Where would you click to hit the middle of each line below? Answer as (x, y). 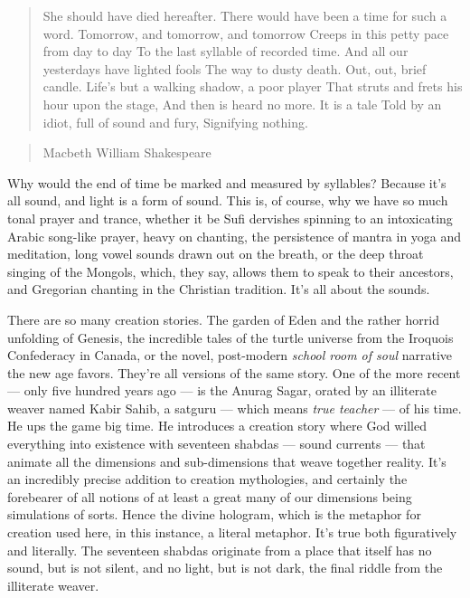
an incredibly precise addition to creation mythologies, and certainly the (207, 479)
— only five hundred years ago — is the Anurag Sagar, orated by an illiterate (222, 390)
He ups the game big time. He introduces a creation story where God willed (217, 426)
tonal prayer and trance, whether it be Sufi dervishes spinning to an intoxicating (230, 218)
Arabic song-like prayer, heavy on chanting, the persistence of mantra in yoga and (235, 236)
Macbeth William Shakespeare (127, 152)
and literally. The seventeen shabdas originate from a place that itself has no (220, 550)
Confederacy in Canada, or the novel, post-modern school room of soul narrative (230, 355)
